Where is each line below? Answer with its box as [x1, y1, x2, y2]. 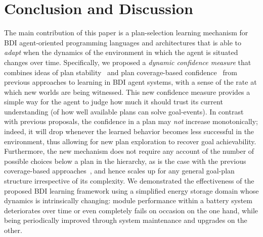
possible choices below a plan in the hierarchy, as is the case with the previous [4, 155, 246, 166]
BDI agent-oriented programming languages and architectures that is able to [4, 37, 242, 47]
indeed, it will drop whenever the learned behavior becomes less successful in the [4, 126, 254, 137]
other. [4, 225, 22, 235]
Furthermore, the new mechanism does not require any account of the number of [4, 146, 254, 156]
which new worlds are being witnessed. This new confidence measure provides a [4, 86, 250, 97]
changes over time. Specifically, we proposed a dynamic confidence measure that [4, 56, 251, 67]
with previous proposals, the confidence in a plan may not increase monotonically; [4, 116, 258, 127]
